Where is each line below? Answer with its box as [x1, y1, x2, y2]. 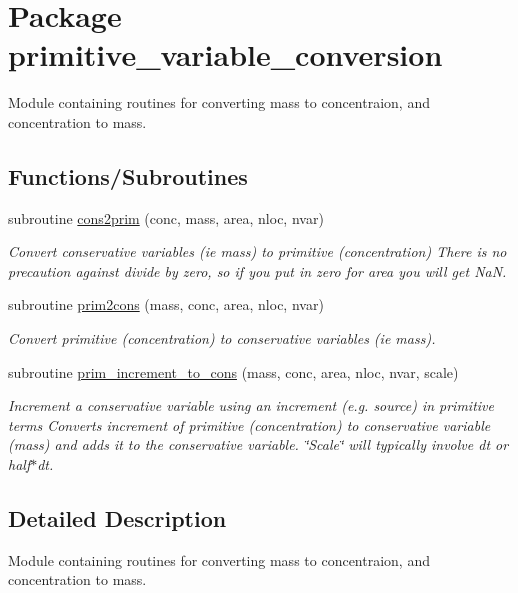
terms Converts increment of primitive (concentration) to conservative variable [8, 414, 491, 435]
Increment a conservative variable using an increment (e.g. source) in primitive [8, 395, 494, 416]
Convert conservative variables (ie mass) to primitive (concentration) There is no [8, 241, 507, 262]
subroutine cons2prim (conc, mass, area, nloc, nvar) [8, 207, 324, 228]
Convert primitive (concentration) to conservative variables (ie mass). [8, 328, 436, 349]
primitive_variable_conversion [8, 34, 443, 75]
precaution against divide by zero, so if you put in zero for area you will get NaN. [8, 260, 507, 281]
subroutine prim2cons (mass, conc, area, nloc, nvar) [8, 294, 324, 315]
